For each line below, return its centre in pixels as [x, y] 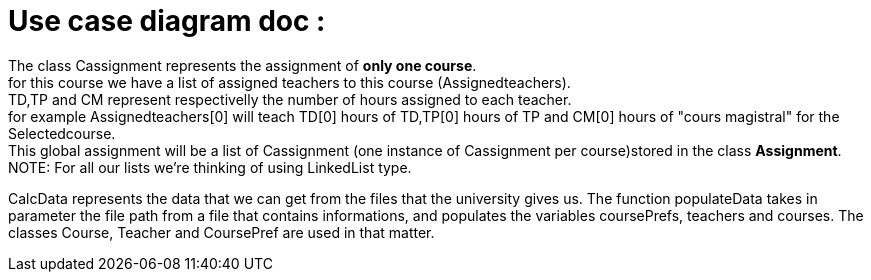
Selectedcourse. [62, 133]
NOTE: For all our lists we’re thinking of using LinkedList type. [210, 167]
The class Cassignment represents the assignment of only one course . [242, 65]
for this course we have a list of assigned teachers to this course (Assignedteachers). [289, 82]
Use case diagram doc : [167, 21]
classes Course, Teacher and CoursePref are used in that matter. [221, 232]
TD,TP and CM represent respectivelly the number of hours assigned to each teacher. [290, 99]
